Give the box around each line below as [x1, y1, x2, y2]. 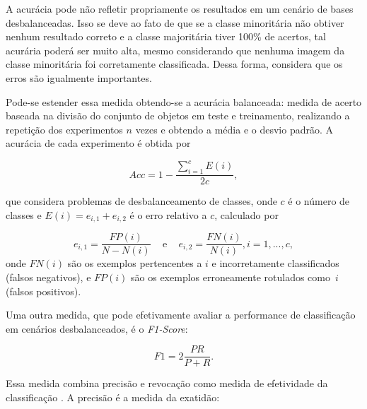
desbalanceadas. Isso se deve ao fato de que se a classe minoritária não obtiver [6, 15, 344, 30]
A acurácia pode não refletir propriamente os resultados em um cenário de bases [6, 1, 354, 16]
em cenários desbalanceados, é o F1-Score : [6, 321, 188, 336]
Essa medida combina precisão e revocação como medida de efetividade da [6, 376, 328, 391]
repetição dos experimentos [6, 121, 123, 136]
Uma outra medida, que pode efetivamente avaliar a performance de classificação [6, 307, 356, 322]
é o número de [288, 194, 350, 208]
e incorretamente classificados [211, 256, 339, 271]
